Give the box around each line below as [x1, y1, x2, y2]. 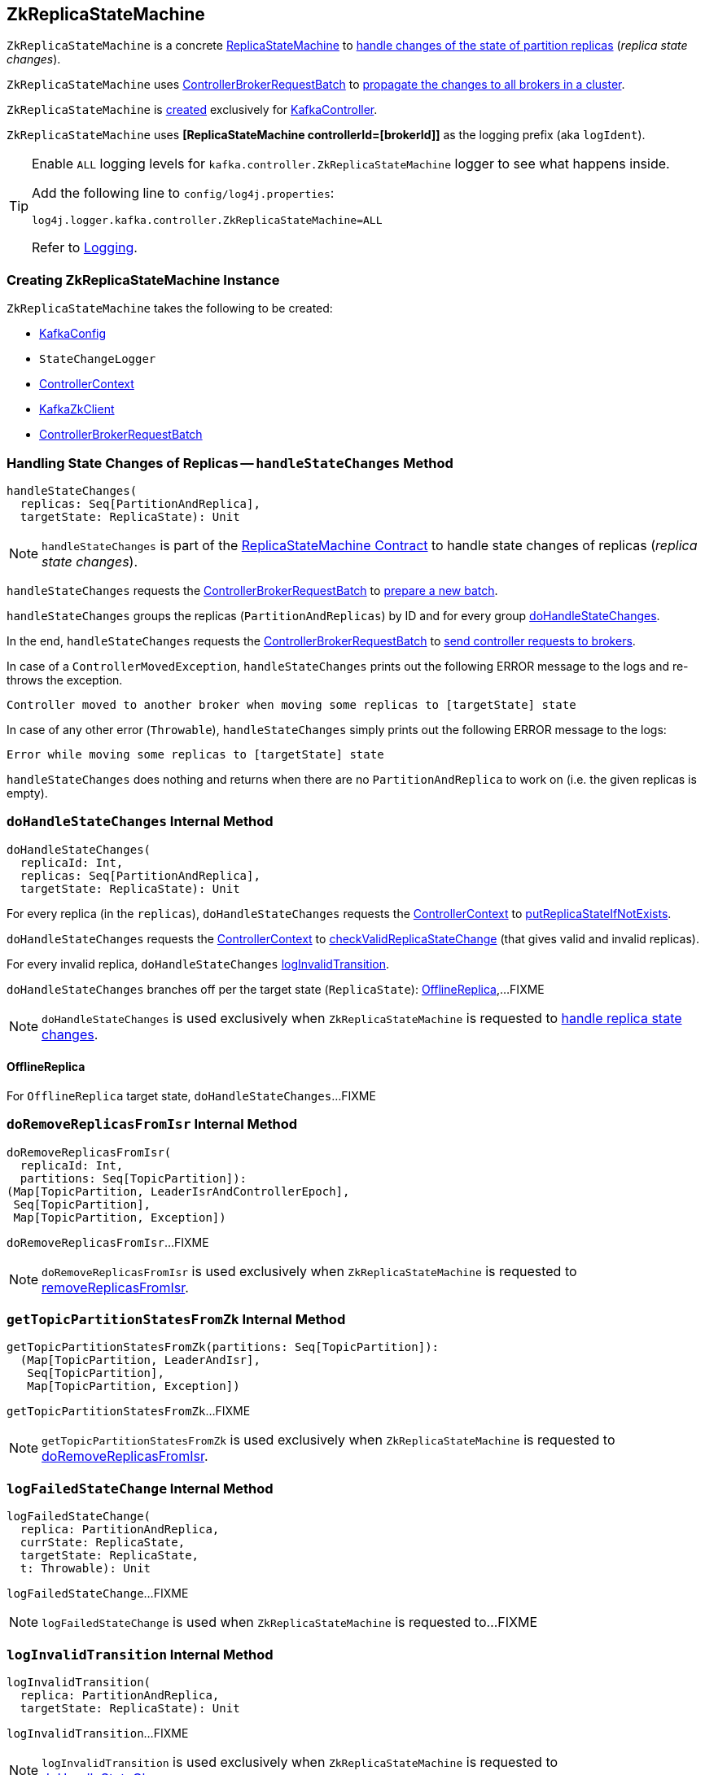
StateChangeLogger [39, 352, 156, 366]
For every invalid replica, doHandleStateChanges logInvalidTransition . [7, 956, 390, 971]
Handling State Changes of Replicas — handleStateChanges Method [7, 454, 453, 471]
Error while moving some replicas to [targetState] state [7, 747, 384, 761]
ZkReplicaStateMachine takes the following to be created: [7, 301, 333, 316]
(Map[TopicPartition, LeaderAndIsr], [20, 1353, 261, 1367]
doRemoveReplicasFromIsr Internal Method [7, 1116, 298, 1133]
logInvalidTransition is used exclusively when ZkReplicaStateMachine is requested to [42, 1753, 558, 1770]
